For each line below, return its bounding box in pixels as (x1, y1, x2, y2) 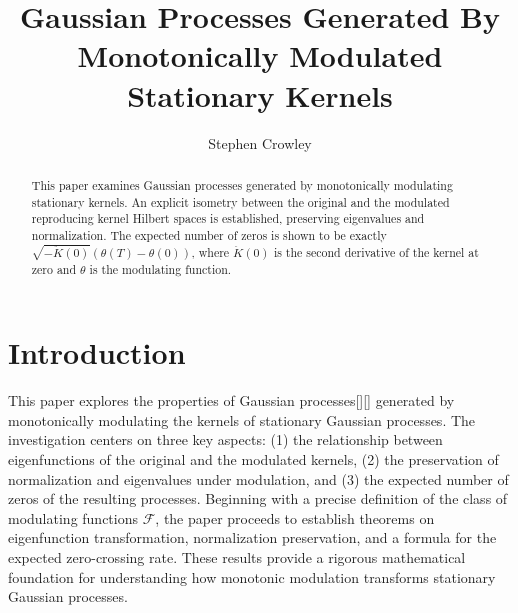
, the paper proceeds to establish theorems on (155, 507, 435, 528)
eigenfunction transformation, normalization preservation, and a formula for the (8, 527, 497, 548)
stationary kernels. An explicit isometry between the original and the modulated (31, 193, 450, 210)
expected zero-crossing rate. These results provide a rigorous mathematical (8, 546, 466, 567)
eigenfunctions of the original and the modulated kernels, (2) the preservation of (8, 448, 499, 469)
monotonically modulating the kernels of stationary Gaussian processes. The (8, 409, 476, 430)
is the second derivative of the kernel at (273, 243, 479, 260)
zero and (31, 260, 77, 277)
